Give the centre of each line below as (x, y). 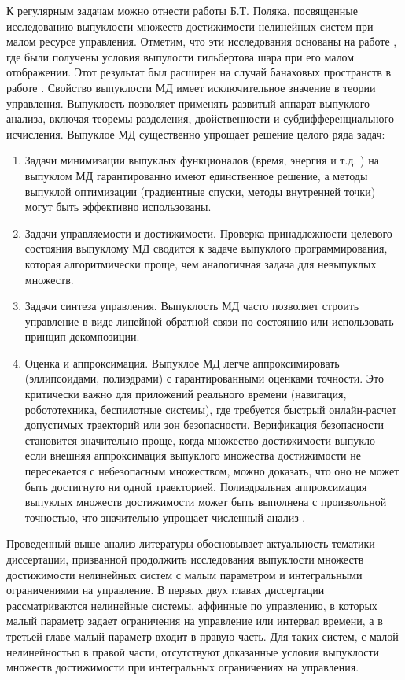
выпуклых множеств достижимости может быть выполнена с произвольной (206, 502)
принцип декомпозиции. (82, 336)
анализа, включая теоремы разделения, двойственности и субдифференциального (200, 118)
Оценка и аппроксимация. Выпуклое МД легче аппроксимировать (182, 362)
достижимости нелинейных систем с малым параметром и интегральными (184, 574)
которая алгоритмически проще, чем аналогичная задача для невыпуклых (201, 263)
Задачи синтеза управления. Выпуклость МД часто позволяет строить (192, 306)
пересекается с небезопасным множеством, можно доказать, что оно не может (212, 471)
